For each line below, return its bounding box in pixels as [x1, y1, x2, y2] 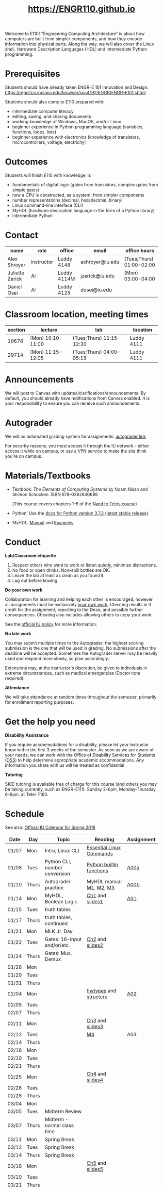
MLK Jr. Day [44, 928, 73, 935]
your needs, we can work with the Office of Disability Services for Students [5, 752, 155, 758]
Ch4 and [86, 1070, 107, 1077]
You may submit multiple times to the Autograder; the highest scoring [5, 640, 144, 646]
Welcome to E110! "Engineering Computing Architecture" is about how [5, 31, 145, 37]
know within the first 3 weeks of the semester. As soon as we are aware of [5, 746, 154, 753]
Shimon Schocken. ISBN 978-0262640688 [12, 491, 98, 497]
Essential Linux [86, 844, 121, 851]
